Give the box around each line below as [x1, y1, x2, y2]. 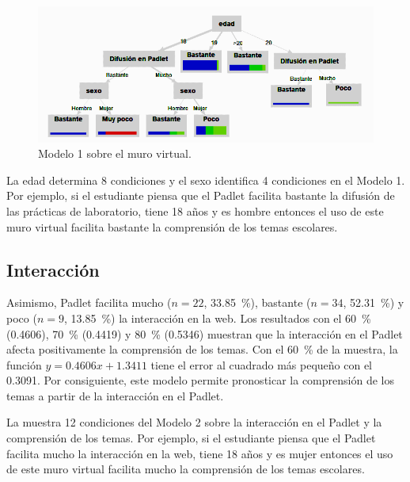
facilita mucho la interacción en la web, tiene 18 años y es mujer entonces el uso [6, 445, 393, 461]
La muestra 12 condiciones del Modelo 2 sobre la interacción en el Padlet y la [6, 414, 382, 430]
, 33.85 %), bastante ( [203, 294, 311, 311]
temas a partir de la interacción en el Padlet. [6, 387, 224, 404]
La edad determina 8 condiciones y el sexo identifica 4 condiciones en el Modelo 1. [6, 171, 405, 188]
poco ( [6, 309, 37, 326]
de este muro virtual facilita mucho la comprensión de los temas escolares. [6, 461, 365, 477]
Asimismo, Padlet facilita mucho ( [6, 294, 172, 311]
